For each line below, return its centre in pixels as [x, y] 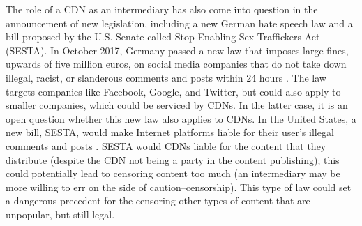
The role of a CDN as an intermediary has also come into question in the [162, 9]
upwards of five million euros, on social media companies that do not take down [176, 64]
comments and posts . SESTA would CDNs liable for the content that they [166, 145]
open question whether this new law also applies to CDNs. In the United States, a [181, 118]
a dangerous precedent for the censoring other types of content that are [158, 201]
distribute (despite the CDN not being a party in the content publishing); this [173, 159]
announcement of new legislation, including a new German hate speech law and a [179, 23]
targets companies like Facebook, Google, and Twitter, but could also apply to [173, 91]
